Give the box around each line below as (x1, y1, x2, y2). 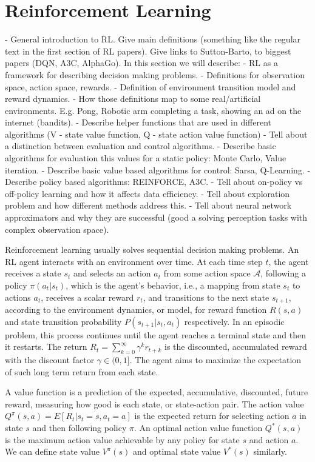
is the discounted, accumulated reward (164, 340, 307, 353)
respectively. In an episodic (184, 315, 285, 327)
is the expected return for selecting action (134, 409, 290, 422)
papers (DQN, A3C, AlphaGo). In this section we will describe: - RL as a (5, 56, 278, 69)
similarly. (253, 445, 287, 458)
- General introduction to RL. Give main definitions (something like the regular (5, 33, 301, 45)
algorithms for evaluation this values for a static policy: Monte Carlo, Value (5, 152, 286, 164)
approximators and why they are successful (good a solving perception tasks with (5, 211, 308, 224)
